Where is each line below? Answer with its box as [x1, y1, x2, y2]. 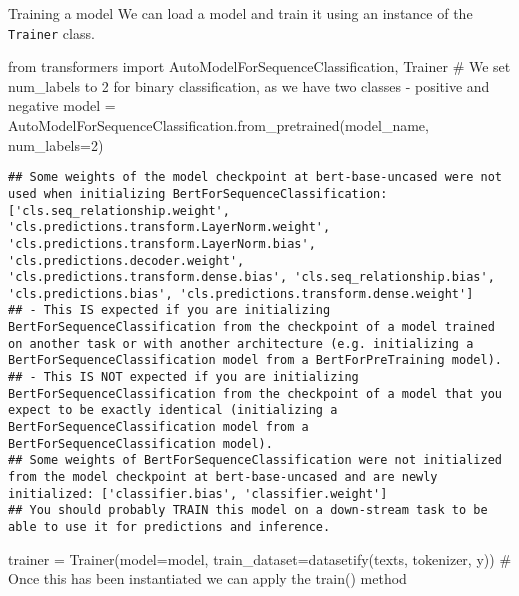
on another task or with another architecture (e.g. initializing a [8, 336, 474, 351]
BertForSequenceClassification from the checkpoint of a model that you [8, 386, 502, 401]
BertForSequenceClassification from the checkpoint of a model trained [8, 320, 495, 335]
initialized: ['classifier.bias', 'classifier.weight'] [8, 486, 388, 501]
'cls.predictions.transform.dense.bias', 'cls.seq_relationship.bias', [8, 270, 495, 285]
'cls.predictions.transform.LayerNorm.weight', [8, 220, 331, 235]
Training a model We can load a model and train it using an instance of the [8, 3, 473, 23]
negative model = [8, 95, 116, 116]
